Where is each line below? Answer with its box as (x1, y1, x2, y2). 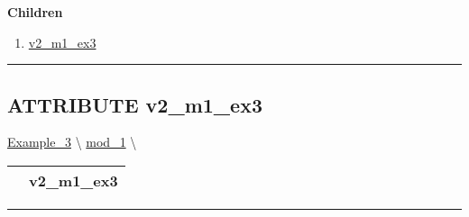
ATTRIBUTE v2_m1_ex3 (7, 90, 263, 118)
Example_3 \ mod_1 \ (7, 132, 137, 151)
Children (7, 3, 63, 21)
